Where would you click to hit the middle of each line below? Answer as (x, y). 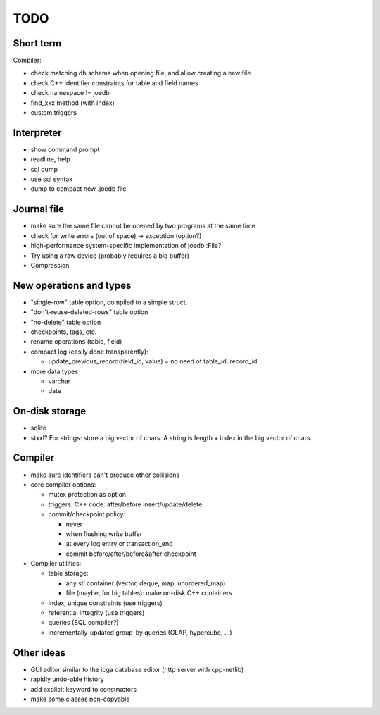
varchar (59, 381)
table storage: (68, 573)
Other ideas (39, 653)
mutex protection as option (87, 495)
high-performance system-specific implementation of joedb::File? (126, 246)
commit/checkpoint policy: (87, 514)
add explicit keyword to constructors (84, 689)
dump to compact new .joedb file (78, 189)
